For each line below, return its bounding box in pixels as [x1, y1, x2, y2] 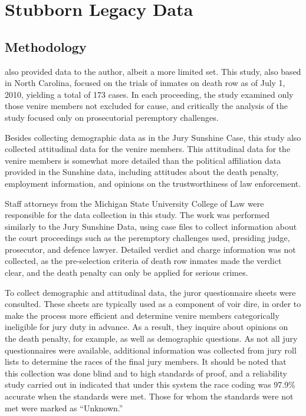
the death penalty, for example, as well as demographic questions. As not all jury [5, 332, 298, 345]
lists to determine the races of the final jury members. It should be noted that [5, 355, 287, 368]
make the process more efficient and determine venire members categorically [5, 309, 279, 321]
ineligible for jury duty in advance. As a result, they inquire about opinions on [5, 321, 288, 333]
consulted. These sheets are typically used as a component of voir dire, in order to [5, 298, 301, 310]
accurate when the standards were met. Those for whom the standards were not [5, 390, 294, 402]
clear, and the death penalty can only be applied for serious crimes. [5, 266, 248, 279]
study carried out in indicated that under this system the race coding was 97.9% [5, 378, 295, 391]
